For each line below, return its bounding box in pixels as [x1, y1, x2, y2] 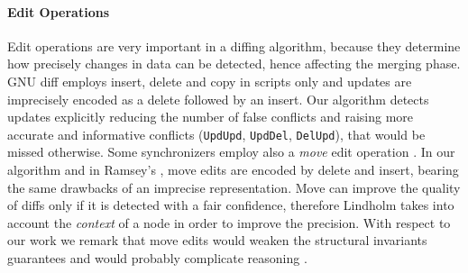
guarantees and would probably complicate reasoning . [7, 248, 307, 267]
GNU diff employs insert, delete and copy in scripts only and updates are [7, 71, 412, 90]
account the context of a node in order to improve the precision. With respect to [7, 213, 451, 232]
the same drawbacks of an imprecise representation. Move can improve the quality [7, 177, 461, 196]
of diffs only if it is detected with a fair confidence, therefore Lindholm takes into [7, 196, 454, 214]
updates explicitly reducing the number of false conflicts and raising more [7, 107, 414, 126]
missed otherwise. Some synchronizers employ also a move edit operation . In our [7, 142, 455, 161]
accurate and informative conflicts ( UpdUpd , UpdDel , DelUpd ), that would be [7, 124, 426, 143]
